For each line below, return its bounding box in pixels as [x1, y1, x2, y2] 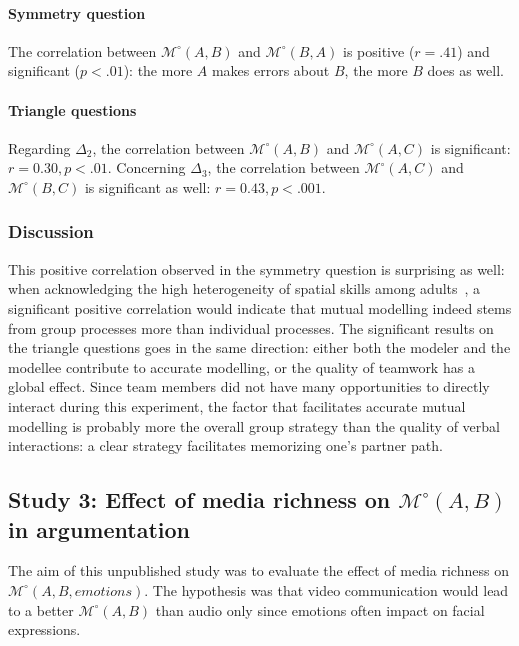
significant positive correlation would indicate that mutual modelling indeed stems [8, 297, 512, 318]
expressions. [8, 619, 81, 640]
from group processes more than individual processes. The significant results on [8, 317, 494, 338]
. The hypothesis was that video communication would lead [144, 579, 509, 600]
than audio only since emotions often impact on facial [155, 599, 485, 620]
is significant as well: [84, 176, 211, 197]
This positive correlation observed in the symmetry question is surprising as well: [8, 258, 505, 279]
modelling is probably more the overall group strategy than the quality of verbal [8, 415, 500, 436]
